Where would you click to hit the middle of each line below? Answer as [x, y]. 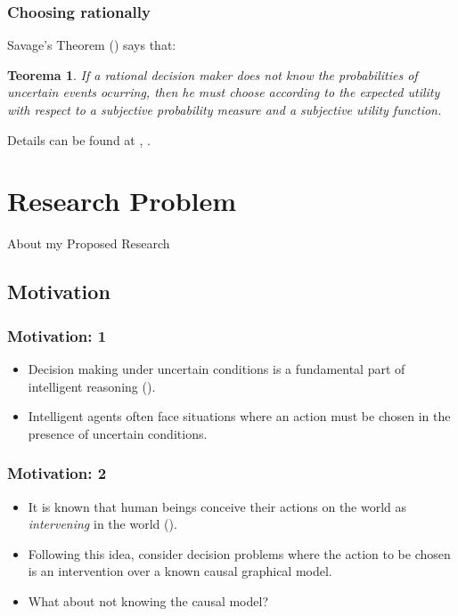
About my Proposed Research [89, 243]
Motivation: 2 [57, 473]
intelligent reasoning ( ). [92, 386]
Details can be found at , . [79, 139]
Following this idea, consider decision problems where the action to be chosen [239, 553]
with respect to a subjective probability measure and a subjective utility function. [225, 109]
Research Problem [122, 201]
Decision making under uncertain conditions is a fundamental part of [217, 368]
